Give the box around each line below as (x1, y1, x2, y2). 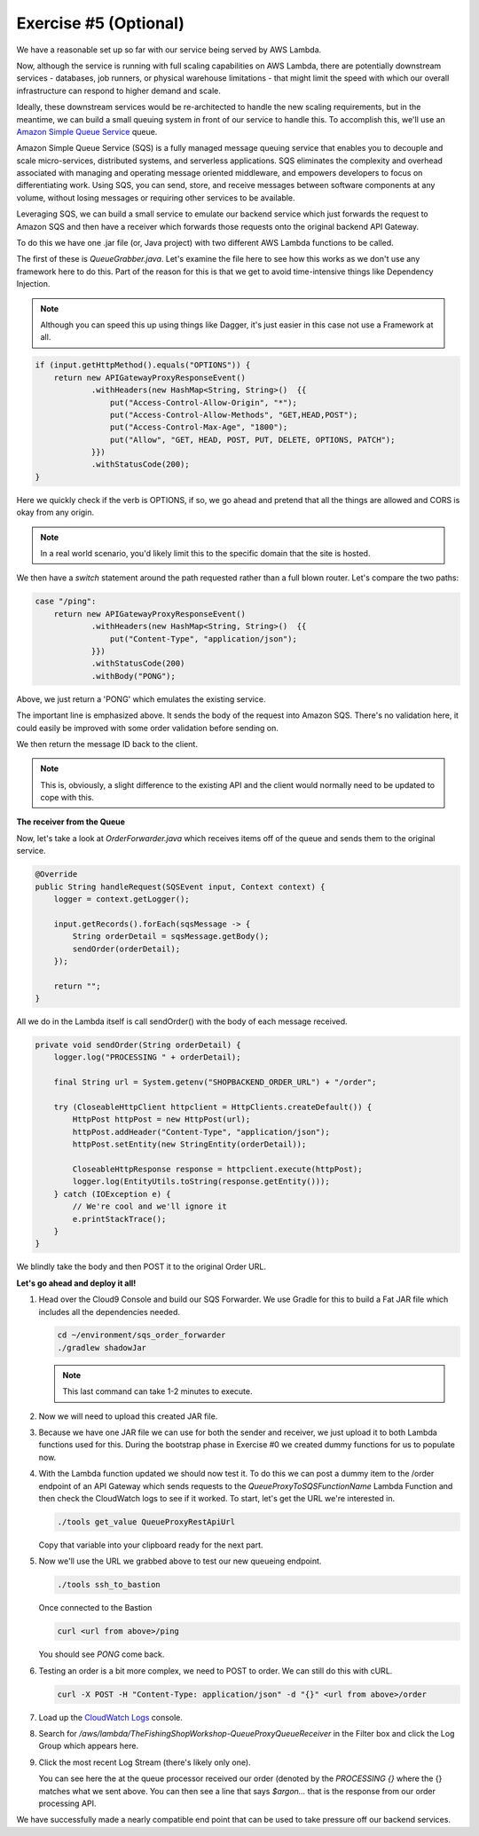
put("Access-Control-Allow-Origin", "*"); (109, 398, 297, 407)
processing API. (38, 1798, 97, 1808)
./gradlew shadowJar (57, 1343, 146, 1352)
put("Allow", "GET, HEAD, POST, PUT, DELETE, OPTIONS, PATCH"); (109, 435, 396, 445)
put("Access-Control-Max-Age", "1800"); (109, 422, 288, 432)
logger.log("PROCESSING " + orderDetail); (53, 1052, 241, 1062)
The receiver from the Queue (16, 816, 126, 827)
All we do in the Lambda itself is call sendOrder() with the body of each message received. (16, 1016, 348, 1027)
